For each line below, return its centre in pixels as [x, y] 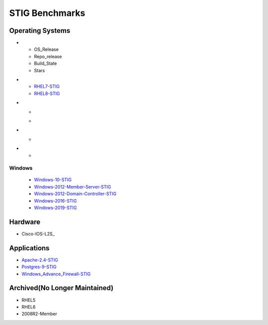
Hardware [25, 222]
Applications [29, 248]
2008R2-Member [39, 314]
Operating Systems [40, 31]
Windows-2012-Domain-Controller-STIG [75, 194]
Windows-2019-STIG [55, 208]
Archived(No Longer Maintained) [61, 288]
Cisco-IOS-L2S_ [38, 233]
